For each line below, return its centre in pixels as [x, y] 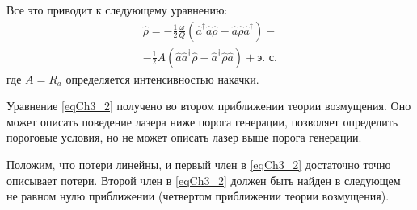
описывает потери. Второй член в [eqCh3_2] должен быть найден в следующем [204, 180]
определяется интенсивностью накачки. [162, 78]
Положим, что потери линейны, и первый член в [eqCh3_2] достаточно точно [199, 165]
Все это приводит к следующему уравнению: [117, 10]
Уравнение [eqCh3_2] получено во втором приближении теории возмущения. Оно [209, 106]
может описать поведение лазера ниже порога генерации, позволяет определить [202, 121]
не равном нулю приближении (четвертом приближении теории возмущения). [198, 196]
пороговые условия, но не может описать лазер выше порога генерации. [184, 137]
